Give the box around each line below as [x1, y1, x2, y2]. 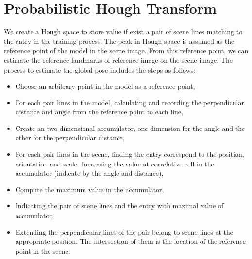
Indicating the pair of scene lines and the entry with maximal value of [15, 201, 224, 211]
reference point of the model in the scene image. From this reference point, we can [4, 45, 249, 55]
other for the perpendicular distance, [15, 132, 125, 143]
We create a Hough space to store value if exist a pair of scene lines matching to [4, 26, 243, 37]
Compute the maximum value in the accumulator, [15, 184, 164, 194]
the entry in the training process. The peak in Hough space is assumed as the [4, 36, 235, 46]
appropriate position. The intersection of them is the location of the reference [15, 236, 246, 246]
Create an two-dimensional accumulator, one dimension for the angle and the [15, 123, 245, 133]
